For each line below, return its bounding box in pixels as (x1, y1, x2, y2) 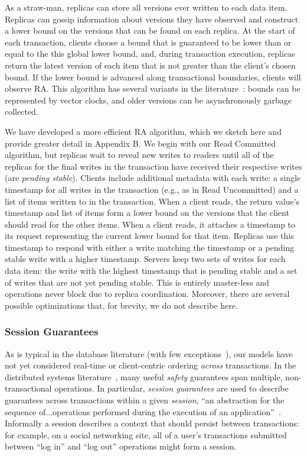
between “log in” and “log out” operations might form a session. (5, 440, 237, 452)
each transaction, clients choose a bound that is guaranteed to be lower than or (5, 35, 292, 48)
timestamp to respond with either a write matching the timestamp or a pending (5, 241, 294, 253)
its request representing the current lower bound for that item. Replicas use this (5, 229, 294, 242)
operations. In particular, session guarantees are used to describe (54, 382, 289, 394)
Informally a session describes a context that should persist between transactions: (5, 417, 299, 429)
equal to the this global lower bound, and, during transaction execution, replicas (5, 47, 295, 60)
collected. (5, 105, 38, 118)
